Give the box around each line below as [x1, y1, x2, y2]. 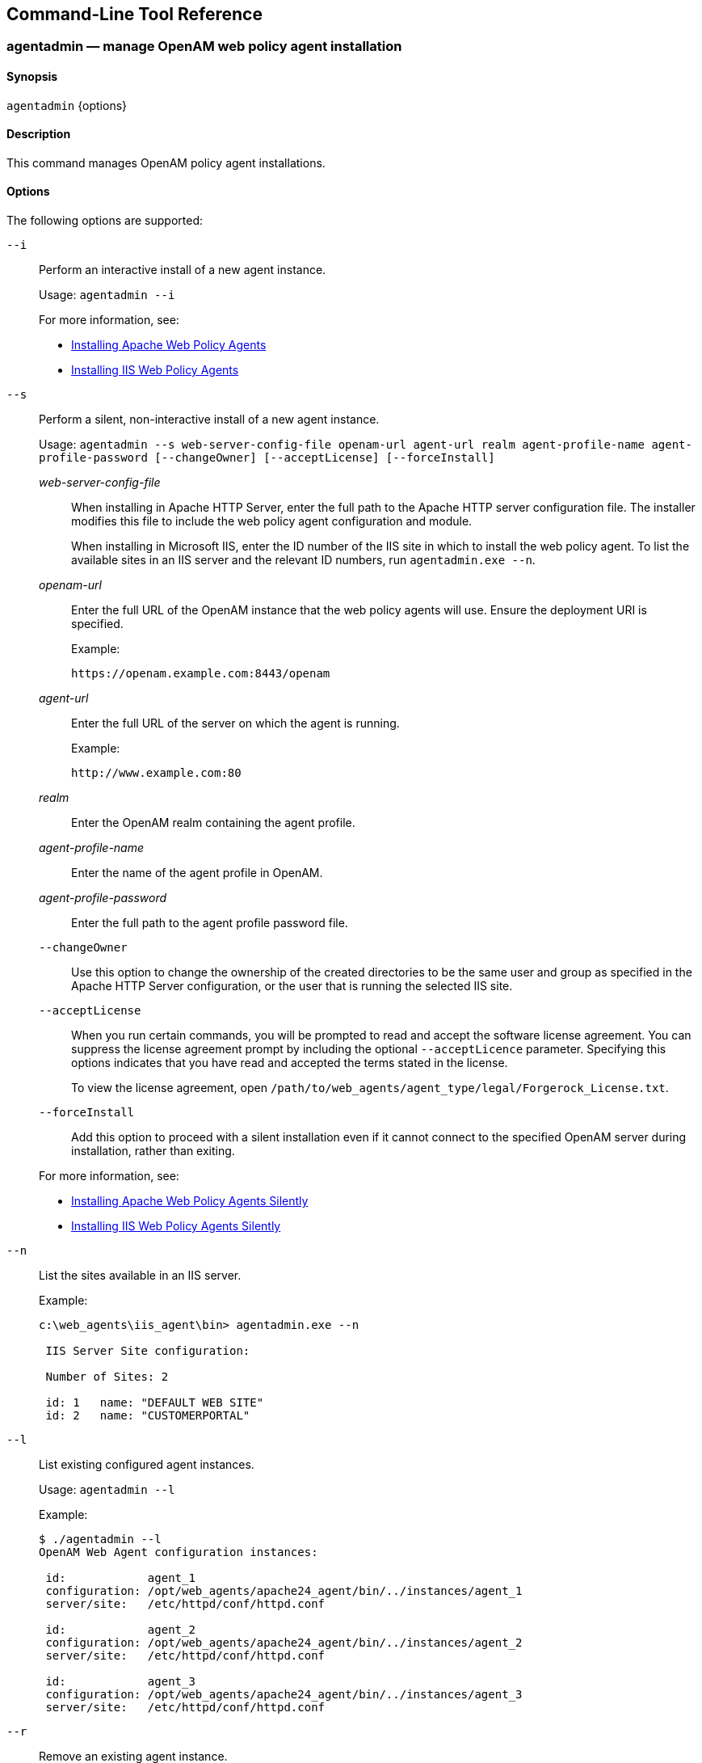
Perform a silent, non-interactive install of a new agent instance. [39, 412, 380, 427]
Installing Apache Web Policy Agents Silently [71, 1194, 309, 1208]
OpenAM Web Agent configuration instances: [39, 1546, 318, 1559]
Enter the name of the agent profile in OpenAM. [71, 866, 323, 880]
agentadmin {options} [6, 98, 128, 112]
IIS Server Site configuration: [45, 1344, 250, 1358]
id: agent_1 [45, 1571, 195, 1585]
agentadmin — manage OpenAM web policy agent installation [6, 38, 402, 55]
